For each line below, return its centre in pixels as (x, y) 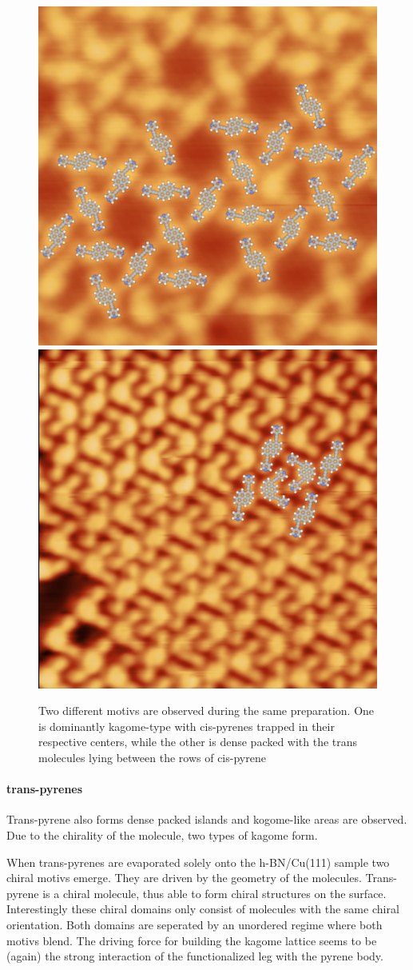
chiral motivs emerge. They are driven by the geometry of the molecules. (184, 878)
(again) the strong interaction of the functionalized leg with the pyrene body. (195, 956)
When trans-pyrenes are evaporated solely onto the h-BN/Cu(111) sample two (198, 862)
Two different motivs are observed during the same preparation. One (206, 711)
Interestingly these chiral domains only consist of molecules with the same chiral (203, 909)
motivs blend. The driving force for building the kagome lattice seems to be (192, 940)
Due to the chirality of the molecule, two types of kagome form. (162, 834)
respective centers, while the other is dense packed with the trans (198, 742)
